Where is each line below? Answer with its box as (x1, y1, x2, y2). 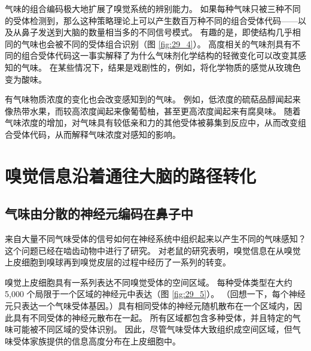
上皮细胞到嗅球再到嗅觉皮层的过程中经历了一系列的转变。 (5, 256, 231, 268)
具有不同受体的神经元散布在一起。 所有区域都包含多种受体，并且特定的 (13, 311, 292, 323)
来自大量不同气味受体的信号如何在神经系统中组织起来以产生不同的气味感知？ (5, 232, 306, 245)
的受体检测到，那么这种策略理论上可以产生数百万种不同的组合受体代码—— (5, 14, 298, 26)
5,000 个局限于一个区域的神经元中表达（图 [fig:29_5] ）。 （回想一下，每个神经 (5, 288, 306, 300)
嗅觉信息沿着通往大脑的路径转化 (5, 163, 257, 187)
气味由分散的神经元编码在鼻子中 (5, 204, 193, 223)
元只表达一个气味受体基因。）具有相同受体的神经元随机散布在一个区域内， (5, 299, 294, 312)
